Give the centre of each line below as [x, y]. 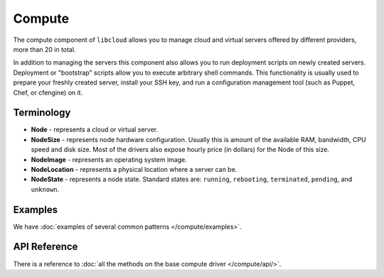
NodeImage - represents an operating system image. [109, 159]
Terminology [42, 113]
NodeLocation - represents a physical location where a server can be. [134, 169]
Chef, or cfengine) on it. [48, 92]
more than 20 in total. [44, 49]
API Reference [46, 247]
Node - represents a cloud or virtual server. [95, 130]
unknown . [45, 189]
